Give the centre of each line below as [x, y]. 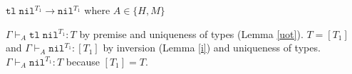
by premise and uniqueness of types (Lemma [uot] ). [191, 33]
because [83, 61]
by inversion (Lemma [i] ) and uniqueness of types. [212, 48]
